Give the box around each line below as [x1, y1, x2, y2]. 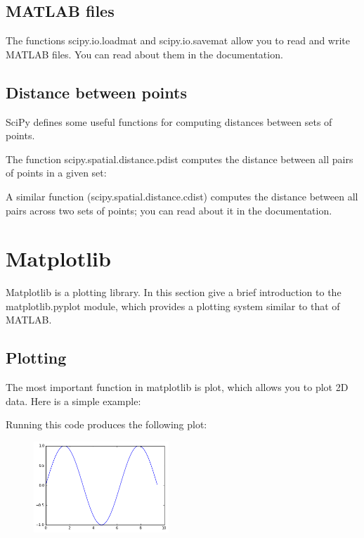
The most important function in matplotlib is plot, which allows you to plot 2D [6, 380, 349, 395]
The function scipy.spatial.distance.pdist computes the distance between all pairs [6, 151, 353, 166]
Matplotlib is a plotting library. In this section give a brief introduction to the [6, 285, 342, 300]
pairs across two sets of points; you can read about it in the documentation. [6, 203, 332, 217]
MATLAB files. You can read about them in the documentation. [6, 46, 283, 61]
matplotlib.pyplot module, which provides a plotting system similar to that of [6, 298, 340, 313]
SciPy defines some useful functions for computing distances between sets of [6, 114, 332, 129]
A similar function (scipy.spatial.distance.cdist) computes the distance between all [6, 188, 358, 203]
